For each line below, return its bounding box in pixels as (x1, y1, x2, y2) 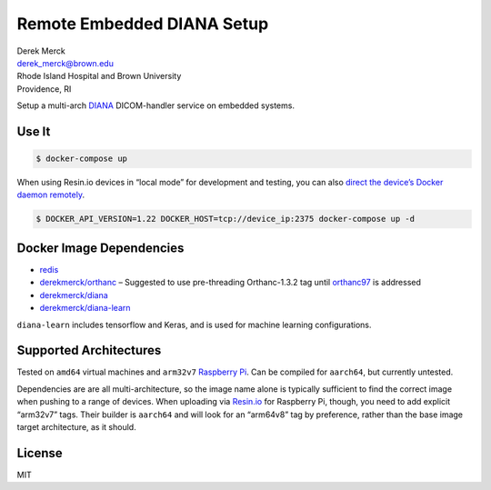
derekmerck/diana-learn (39, 303, 131, 314)
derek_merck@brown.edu (16, 57, 114, 68)
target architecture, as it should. (16, 422, 136, 432)
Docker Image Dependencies (16, 240, 185, 255)
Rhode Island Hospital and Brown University (16, 71, 182, 82)
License (16, 445, 63, 461)
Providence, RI (16, 83, 72, 95)
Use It (16, 124, 51, 139)
